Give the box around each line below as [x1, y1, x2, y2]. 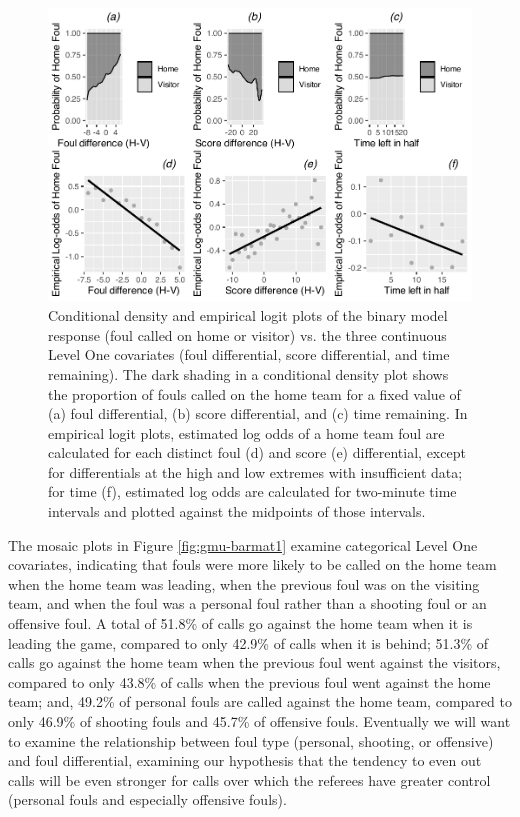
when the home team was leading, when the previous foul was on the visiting [8, 573, 480, 594]
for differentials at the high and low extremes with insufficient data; [48, 461, 463, 482]
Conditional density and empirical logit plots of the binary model [48, 305, 448, 326]
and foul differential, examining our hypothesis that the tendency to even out [8, 750, 482, 771]
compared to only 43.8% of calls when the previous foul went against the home [8, 671, 491, 692]
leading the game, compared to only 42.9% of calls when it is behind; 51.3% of [8, 632, 489, 653]
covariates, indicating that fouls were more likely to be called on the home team [8, 554, 497, 575]
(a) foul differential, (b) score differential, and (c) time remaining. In [48, 403, 468, 424]
